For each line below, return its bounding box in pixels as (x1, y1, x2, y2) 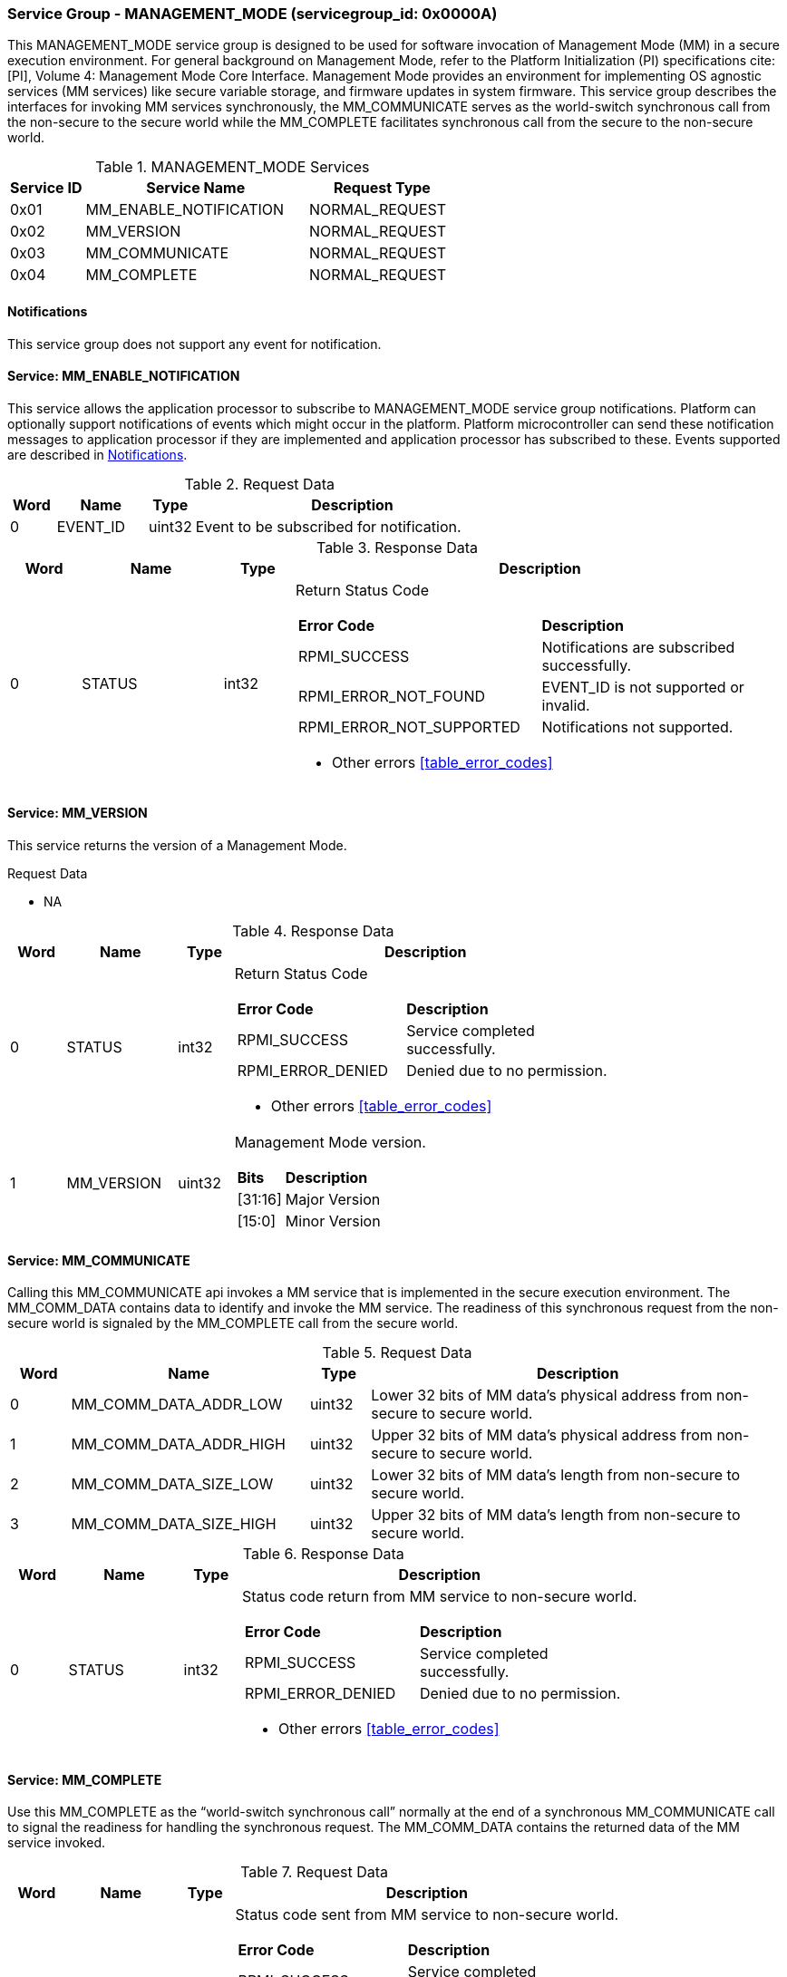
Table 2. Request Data (184, 474, 335, 493)
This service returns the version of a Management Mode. (7, 838, 347, 854)
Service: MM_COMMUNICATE (7, 1252, 190, 1268)
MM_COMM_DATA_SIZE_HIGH (71, 1515, 277, 1534)
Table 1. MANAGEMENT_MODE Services (95, 158, 370, 177)
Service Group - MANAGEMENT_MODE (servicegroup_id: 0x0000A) (7, 5, 498, 23)
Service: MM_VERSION (7, 805, 148, 821)
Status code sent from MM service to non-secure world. (235, 1905, 619, 1924)
